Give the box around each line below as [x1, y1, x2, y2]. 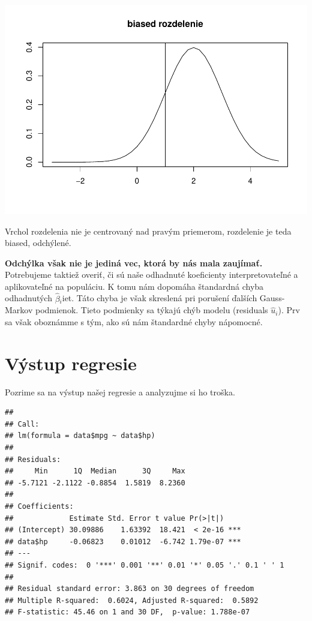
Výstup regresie [5, 350, 137, 375]
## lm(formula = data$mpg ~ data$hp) [5, 431, 155, 440]
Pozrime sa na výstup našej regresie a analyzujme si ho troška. [5, 385, 235, 398]
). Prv [278, 304, 300, 316]
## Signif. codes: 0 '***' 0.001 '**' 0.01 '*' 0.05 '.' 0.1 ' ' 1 [5, 560, 284, 569]
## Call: [5, 419, 40, 428]
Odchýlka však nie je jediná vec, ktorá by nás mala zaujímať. [5, 256, 263, 269]
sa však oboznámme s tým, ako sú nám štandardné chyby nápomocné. [5, 315, 263, 328]
